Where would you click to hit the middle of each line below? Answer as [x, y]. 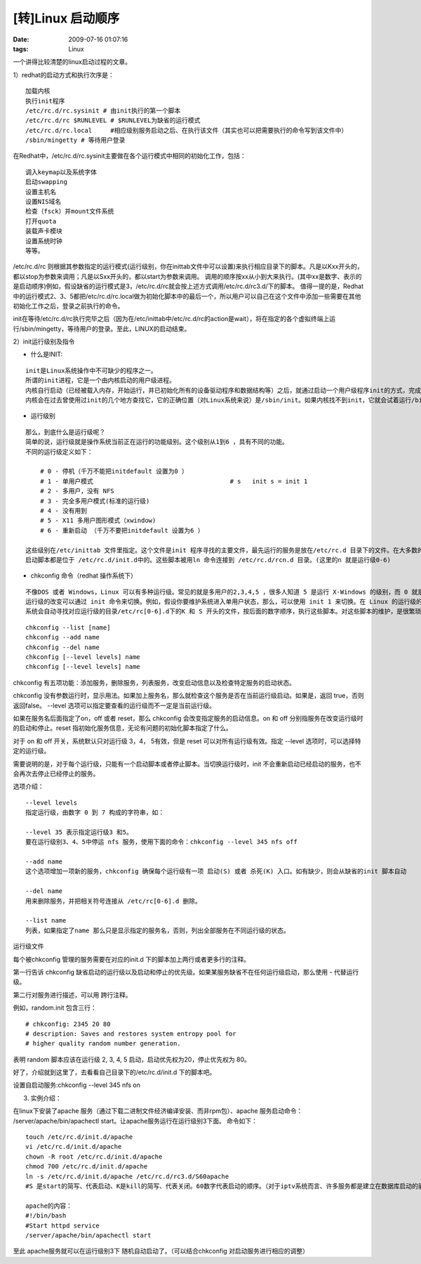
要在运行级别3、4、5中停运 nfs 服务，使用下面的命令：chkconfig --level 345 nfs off [161, 842]
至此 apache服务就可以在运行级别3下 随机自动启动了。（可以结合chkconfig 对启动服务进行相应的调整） [161, 1251]
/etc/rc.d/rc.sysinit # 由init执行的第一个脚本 [103, 110]
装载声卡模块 [44, 231]
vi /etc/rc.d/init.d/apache [74, 1147]
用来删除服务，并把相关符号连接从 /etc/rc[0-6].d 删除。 [113, 901]
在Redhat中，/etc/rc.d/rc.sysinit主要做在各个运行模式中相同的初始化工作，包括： [129, 156]
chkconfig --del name [62, 647]
